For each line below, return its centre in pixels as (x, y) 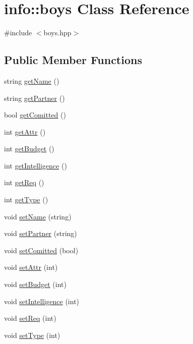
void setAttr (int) (31, 267)
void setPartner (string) (41, 233)
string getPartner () (35, 98)
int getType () (26, 199)
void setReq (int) (30, 318)
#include (18, 33)
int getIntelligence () (36, 165)
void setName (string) (38, 216)
